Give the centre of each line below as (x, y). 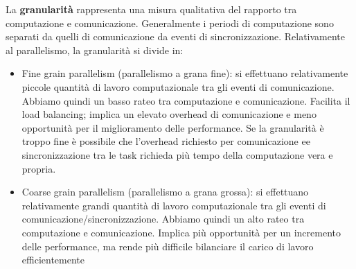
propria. (39, 168)
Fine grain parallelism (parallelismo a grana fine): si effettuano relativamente (185, 73)
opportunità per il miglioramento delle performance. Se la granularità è (173, 127)
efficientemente (53, 260)
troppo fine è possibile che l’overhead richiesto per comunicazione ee (166, 141)
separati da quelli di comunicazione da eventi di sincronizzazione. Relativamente (176, 36)
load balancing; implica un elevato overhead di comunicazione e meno (169, 114)
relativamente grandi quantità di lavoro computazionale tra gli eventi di (174, 205)
